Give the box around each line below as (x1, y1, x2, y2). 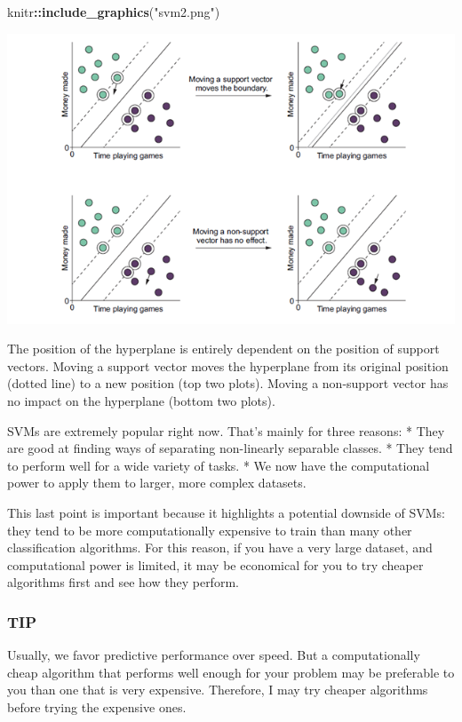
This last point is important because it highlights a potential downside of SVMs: (7, 504, 445, 522)
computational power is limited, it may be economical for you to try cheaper (7, 555, 424, 574)
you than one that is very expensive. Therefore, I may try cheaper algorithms (7, 680, 428, 699)
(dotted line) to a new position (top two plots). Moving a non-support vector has (7, 374, 449, 393)
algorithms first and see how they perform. (7, 573, 239, 591)
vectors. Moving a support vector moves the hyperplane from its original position (7, 356, 449, 375)
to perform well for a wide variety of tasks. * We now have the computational (7, 456, 430, 474)
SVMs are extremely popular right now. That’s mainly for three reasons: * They (7, 421, 445, 440)
